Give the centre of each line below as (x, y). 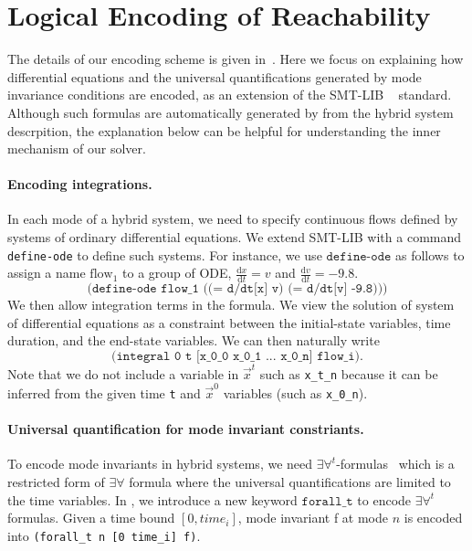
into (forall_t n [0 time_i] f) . (104, 535)
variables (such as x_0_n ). (295, 393)
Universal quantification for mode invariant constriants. (186, 429)
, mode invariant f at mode (313, 518)
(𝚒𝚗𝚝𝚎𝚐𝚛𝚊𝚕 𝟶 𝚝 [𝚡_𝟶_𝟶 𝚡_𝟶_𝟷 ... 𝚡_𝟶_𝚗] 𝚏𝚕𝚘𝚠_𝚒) (236, 356)
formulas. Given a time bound (91, 518)
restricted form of (56, 482)
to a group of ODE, (177, 273)
